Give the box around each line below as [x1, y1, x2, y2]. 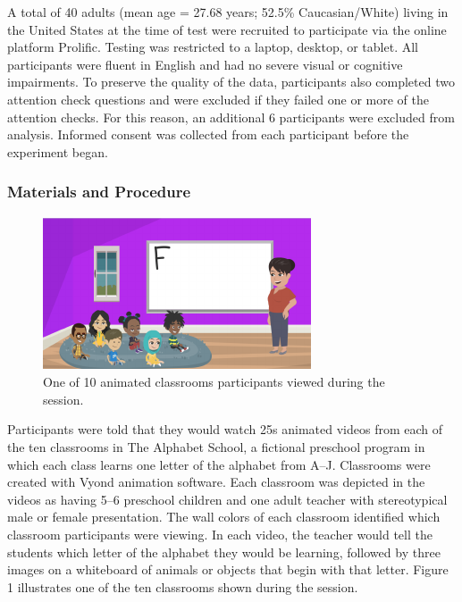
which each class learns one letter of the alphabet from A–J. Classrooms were [7, 455, 431, 473]
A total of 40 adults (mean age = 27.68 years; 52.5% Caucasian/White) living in [7, 3, 449, 21]
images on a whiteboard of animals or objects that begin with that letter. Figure [7, 560, 449, 579]
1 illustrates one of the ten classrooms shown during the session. [7, 577, 358, 596]
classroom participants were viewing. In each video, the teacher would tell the [7, 524, 433, 543]
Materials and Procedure [7, 180, 191, 203]
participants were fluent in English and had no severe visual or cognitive [7, 54, 403, 73]
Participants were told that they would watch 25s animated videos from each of [7, 420, 443, 439]
